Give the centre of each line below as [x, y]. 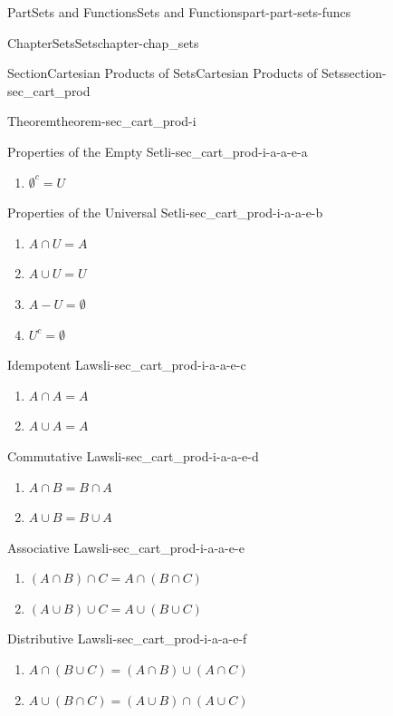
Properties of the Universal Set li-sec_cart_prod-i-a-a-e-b [165, 213]
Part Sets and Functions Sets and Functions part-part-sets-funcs [179, 12]
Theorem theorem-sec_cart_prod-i [102, 121]
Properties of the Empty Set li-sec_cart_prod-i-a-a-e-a [158, 151]
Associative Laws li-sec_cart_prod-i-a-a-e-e [126, 547]
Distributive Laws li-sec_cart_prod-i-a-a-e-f [127, 639]
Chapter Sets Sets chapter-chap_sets [103, 42]
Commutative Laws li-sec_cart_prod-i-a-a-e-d [133, 455]
